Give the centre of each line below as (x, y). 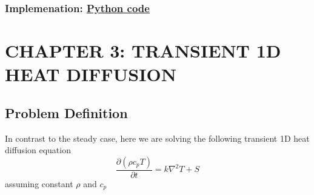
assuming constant (39, 183)
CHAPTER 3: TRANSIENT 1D (143, 51)
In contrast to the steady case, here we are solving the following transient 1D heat (157, 138)
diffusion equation (38, 150)
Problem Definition (66, 112)
